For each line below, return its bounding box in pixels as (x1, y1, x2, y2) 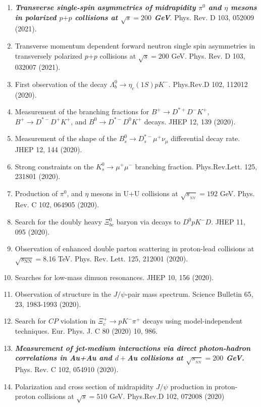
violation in (60, 315, 96, 326)
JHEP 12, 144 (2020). (15, 144, 82, 154)
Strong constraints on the (15, 161, 94, 171)
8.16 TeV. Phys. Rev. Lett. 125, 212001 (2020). (43, 253, 188, 263)
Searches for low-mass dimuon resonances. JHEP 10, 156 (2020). (15, 272, 214, 282)
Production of (15, 188, 58, 198)
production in (170, 381, 213, 391)
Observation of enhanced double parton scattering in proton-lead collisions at (15, 243, 254, 254)
